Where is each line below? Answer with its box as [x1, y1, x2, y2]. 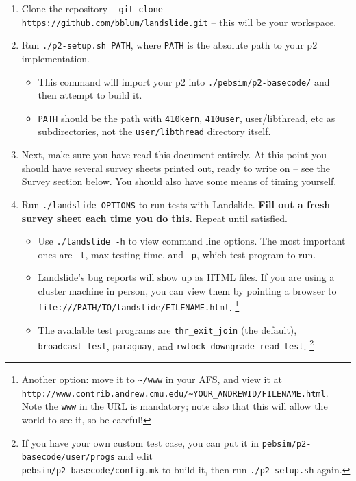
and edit [118, 449, 153, 463]
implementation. [21, 51, 90, 65]
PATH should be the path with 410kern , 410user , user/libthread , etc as [38, 110, 335, 125]
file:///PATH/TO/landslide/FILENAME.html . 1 [38, 297, 240, 314]
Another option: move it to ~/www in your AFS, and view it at [21, 371, 283, 386]
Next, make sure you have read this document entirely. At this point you [21, 147, 327, 162]
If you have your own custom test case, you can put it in [21, 435, 259, 449]
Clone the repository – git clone [21, 1, 163, 15]
